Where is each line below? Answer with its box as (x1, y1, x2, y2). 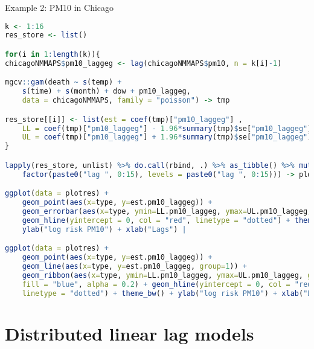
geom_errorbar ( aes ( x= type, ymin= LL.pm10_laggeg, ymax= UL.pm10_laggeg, (22, 207, 312, 216)
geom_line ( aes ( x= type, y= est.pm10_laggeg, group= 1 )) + (22, 262, 247, 271)
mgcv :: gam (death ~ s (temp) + (5, 78, 122, 87)
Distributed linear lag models (5, 321, 254, 345)
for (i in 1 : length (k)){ (5, 50, 100, 59)
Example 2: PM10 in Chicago (5, 1, 114, 13)
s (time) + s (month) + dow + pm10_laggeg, (22, 87, 191, 96)
